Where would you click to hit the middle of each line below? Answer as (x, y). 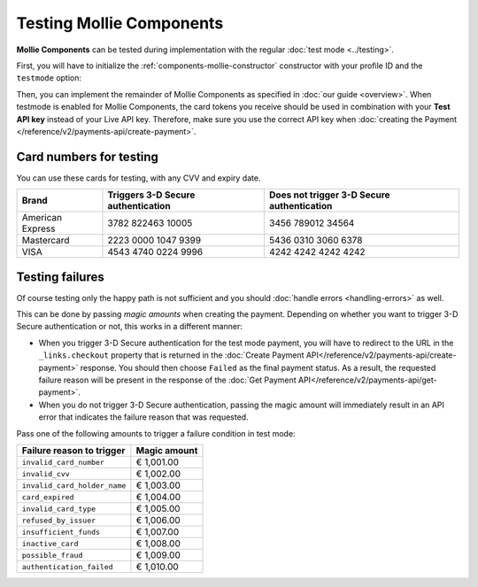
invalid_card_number (63, 462)
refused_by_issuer (59, 520)
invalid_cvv (46, 474)
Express (39, 228)
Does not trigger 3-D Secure (329, 195)
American (42, 218)
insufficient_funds (61, 532)
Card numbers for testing (88, 156)
